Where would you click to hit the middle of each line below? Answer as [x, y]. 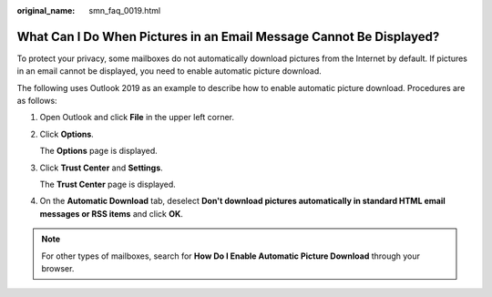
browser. [58, 268]
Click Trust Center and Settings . [101, 168]
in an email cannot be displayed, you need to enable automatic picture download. [169, 71]
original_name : [46, 10]
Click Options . [67, 134]
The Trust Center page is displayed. [108, 184]
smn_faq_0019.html [125, 10]
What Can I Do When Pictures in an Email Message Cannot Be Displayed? [228, 36]
